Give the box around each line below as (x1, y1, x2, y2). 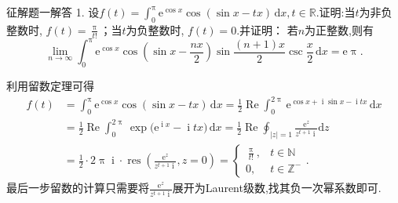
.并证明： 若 (236, 21, 298, 38)
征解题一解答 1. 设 (6, 4, 100, 20)
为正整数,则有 (305, 21, 374, 38)
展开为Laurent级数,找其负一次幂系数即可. (172, 179, 382, 196)
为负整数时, (126, 21, 184, 38)
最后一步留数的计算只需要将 (6, 179, 149, 196)
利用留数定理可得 (6, 77, 94, 93)
